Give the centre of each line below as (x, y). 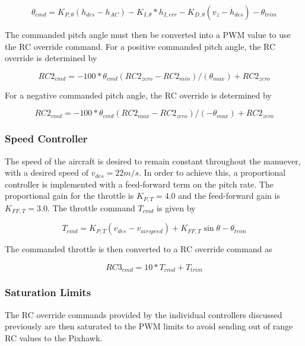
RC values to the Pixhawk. (54, 337)
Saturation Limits (48, 292)
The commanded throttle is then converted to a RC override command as (139, 249)
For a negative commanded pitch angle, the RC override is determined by (138, 95)
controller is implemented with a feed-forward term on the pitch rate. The (139, 184)
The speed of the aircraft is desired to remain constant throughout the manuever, (153, 161)
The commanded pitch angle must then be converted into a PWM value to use (148, 34)
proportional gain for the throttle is (69, 196)
